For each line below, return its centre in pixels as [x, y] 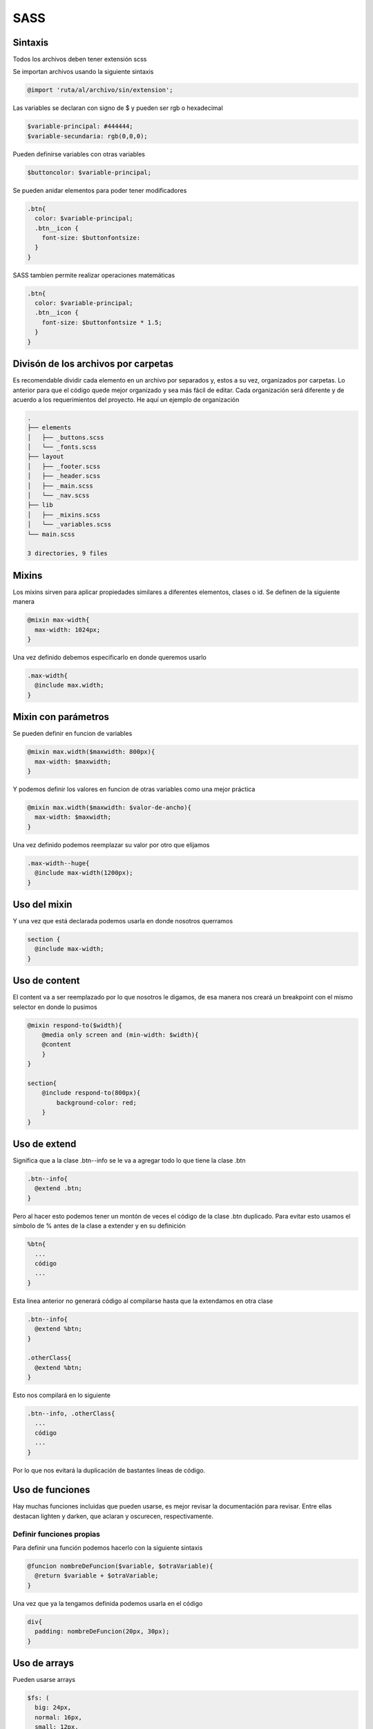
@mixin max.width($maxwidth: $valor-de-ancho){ [109, 807]
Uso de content [46, 981]
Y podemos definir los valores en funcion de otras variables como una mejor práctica [134, 789]
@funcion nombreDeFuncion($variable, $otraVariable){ [120, 1566]
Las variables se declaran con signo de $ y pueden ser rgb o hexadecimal [118, 108]
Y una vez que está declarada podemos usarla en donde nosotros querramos [123, 921]
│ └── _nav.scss [58, 496]
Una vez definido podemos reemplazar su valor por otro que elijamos [111, 844]
